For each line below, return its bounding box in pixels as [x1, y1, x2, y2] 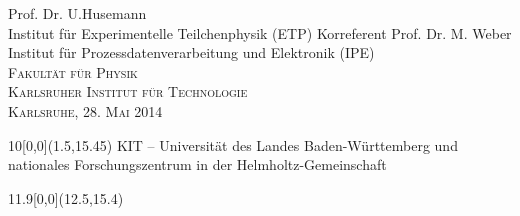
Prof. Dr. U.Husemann [8, 3, 147, 23]
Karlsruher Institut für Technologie [8, 81, 248, 102]
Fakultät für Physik [8, 61, 138, 82]
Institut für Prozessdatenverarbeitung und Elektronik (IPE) [8, 42, 375, 63]
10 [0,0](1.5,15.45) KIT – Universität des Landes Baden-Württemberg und [8, 134, 458, 155]
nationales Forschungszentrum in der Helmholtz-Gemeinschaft [8, 154, 387, 175]
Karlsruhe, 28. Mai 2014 [8, 100, 163, 121]
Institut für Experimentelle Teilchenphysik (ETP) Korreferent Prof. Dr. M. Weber [8, 22, 512, 43]
